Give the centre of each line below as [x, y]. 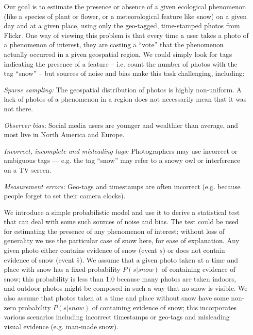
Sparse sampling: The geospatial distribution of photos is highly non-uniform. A [123, 89]
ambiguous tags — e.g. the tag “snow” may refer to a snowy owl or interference [122, 160]
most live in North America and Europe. [64, 134]
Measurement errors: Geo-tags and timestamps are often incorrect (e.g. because [122, 186]
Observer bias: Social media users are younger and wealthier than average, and [121, 125]
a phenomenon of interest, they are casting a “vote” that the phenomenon [114, 44]
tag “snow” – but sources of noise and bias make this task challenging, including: [124, 73]
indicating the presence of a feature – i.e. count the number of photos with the [121, 63]
